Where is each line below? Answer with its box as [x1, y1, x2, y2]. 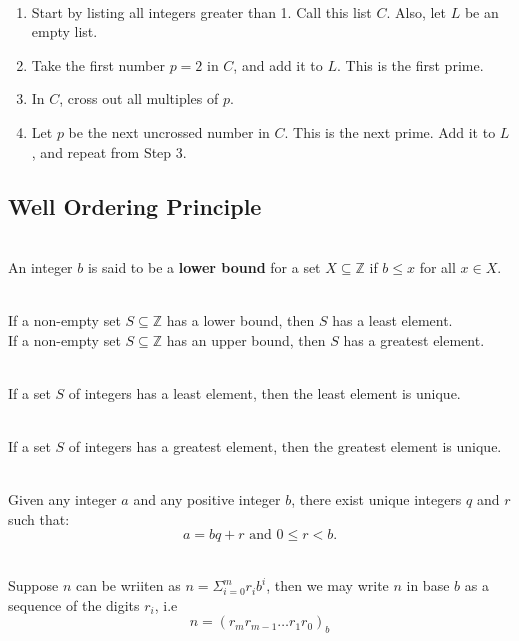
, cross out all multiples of [59, 88, 219, 109]
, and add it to [233, 54, 323, 75]
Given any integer [8, 489, 117, 510]
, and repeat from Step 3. [31, 141, 187, 162]
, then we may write [266, 575, 389, 596]
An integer [8, 256, 73, 277]
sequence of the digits [8, 594, 140, 615]
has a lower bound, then [166, 310, 315, 331]
